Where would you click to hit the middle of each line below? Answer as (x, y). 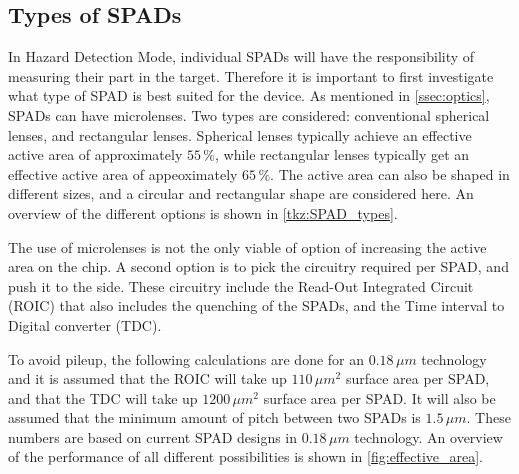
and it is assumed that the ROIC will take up (147, 378)
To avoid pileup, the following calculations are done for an (186, 358)
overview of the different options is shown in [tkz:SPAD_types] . (203, 212)
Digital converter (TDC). (85, 324)
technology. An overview (428, 436)
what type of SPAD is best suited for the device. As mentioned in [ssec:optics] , (249, 95)
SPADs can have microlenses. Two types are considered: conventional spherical (249, 114)
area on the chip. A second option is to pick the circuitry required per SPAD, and (258, 266)
